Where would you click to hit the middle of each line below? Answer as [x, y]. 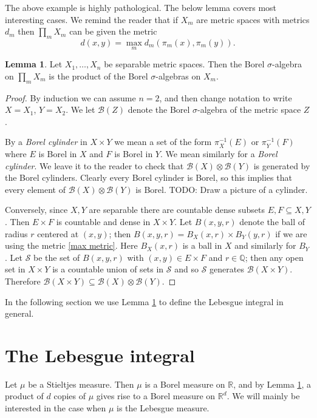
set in [15, 269]
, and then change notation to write [226, 97]
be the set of [57, 257]
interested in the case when [56, 408]
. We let [80, 110]
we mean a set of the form [163, 142]
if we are [291, 233]
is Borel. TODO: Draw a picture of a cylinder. [222, 189]
